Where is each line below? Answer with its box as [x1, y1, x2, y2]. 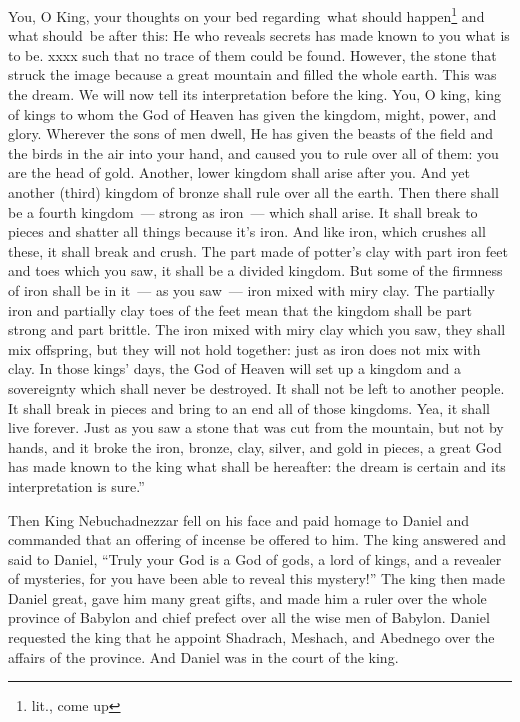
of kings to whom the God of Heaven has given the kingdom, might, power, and [8, 103, 497, 124]
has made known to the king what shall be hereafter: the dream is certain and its [8, 456, 506, 477]
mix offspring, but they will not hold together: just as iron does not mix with [8, 338, 481, 359]
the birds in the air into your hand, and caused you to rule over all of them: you [8, 142, 499, 163]
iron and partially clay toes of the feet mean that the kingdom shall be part [8, 299, 472, 320]
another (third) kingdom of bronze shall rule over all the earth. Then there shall [8, 182, 499, 202]
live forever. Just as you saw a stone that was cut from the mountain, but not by [8, 417, 504, 438]
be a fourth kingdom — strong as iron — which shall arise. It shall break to [8, 201, 478, 222]
